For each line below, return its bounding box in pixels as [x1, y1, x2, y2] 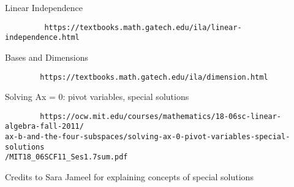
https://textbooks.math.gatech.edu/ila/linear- [44, 23, 242, 32]
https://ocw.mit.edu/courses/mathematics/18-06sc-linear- [40, 112, 282, 121]
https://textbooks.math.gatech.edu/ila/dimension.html [40, 72, 268, 82]
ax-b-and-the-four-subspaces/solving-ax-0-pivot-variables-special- [5, 132, 290, 142]
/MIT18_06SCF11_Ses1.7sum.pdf [5, 153, 128, 162]
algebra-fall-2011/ [5, 122, 84, 131]
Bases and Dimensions [5, 50, 89, 63]
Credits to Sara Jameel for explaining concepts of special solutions [5, 170, 254, 183]
